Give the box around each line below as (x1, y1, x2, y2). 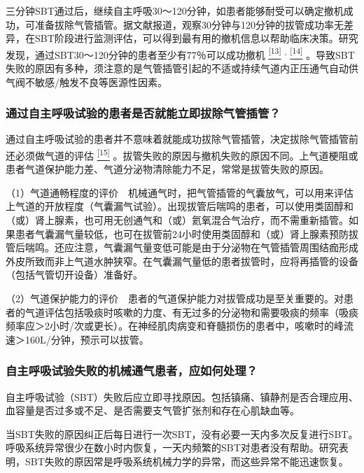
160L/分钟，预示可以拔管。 (24, 332, 149, 346)
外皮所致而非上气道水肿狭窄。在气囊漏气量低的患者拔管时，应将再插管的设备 (6, 253, 358, 268)
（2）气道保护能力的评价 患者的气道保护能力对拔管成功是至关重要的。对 (6, 291, 344, 306)
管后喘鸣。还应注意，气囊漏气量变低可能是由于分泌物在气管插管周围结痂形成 (6, 240, 358, 255)
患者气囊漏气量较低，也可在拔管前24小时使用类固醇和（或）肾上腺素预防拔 (15, 226, 358, 241)
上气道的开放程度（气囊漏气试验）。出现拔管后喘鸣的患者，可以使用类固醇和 (6, 199, 353, 213)
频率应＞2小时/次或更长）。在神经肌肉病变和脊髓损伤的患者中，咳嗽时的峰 (6, 318, 344, 333)
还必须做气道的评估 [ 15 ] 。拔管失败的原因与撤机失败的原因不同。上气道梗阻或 (6, 146, 358, 162)
